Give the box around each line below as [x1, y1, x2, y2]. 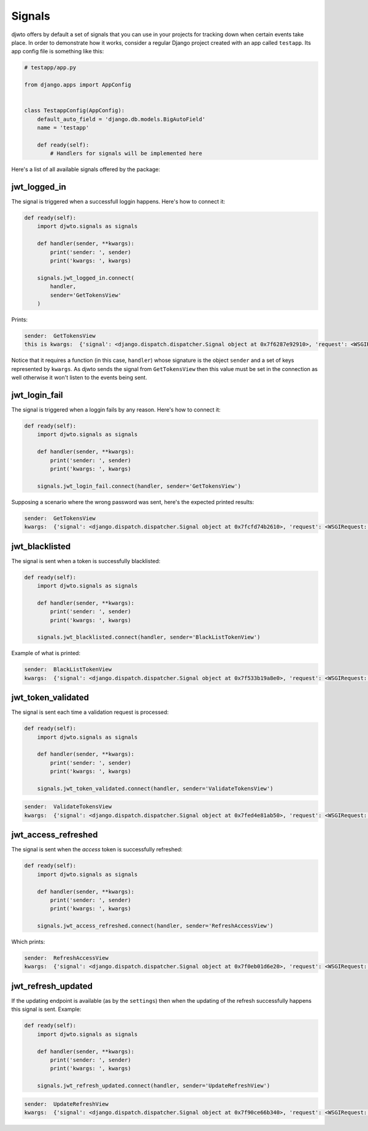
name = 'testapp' [37, 125, 90, 131]
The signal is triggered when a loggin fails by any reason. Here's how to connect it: [11, 406, 221, 413]
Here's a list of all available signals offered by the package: [11, 166, 161, 173]
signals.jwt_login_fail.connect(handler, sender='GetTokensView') [37, 482, 242, 489]
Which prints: [11, 938, 45, 946]
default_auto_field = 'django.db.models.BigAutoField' [37, 115, 205, 123]
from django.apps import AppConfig [24, 82, 131, 88]
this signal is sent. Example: [11, 1006, 82, 1013]
